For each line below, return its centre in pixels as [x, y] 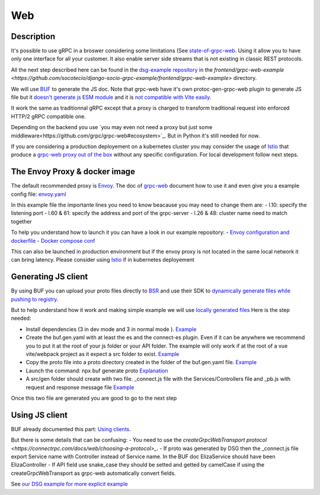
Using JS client [39, 415]
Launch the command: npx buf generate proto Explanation [97, 371]
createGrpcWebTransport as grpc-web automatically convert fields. [93, 473]
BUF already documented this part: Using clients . [71, 429]
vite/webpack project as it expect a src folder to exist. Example [103, 354]
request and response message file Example [80, 387]
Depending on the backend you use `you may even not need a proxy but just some [112, 127]
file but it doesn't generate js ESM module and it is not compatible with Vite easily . [111, 97]
